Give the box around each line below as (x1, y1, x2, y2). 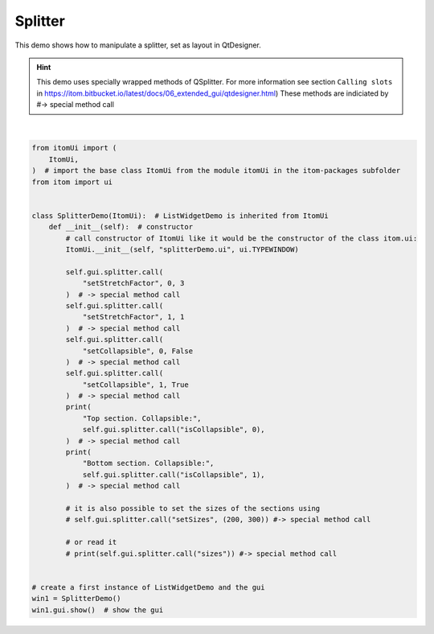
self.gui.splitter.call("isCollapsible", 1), (82, 470, 265, 479)
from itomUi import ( (31, 143, 117, 153)
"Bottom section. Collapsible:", (82, 459, 215, 468)
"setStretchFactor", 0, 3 (82, 278, 185, 288)
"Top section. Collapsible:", (82, 414, 202, 422)
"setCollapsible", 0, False (82, 346, 193, 356)
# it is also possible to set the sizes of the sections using (65, 504, 321, 513)
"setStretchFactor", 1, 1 (82, 312, 185, 322)
